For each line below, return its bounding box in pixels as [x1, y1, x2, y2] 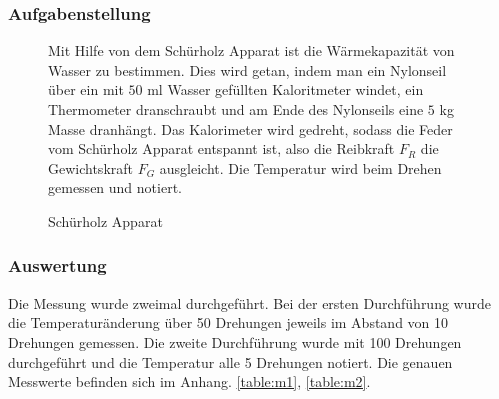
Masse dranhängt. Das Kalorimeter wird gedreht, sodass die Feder [48, 118, 453, 139]
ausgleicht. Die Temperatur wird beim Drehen [159, 157, 442, 178]
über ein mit [48, 79, 124, 100]
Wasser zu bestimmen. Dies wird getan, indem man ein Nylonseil [48, 59, 447, 80]
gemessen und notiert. [48, 177, 182, 198]
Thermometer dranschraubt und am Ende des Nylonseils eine [48, 99, 424, 119]
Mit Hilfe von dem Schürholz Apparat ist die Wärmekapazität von [48, 40, 455, 61]
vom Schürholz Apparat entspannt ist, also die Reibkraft [48, 138, 395, 159]
